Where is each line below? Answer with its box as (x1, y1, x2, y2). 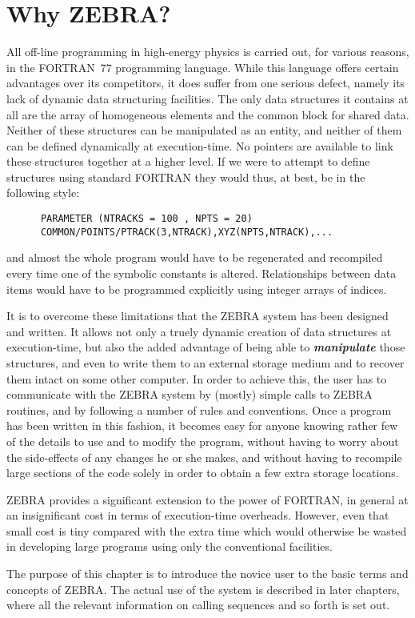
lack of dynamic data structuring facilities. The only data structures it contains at (6, 90, 409, 106)
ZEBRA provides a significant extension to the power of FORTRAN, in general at (6, 491, 409, 508)
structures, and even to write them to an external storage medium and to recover (6, 354, 405, 371)
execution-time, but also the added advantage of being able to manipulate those (6, 339, 405, 355)
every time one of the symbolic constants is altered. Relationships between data (6, 264, 397, 281)
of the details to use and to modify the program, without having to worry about (6, 432, 399, 449)
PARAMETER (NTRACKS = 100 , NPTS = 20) (40, 213, 253, 225)
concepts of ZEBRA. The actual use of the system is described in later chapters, (6, 580, 400, 597)
